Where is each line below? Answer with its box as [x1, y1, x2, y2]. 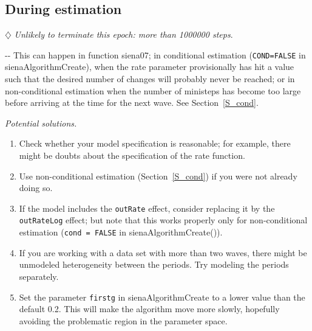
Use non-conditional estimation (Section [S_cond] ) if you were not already [19, 169, 297, 182]
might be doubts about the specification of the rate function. [19, 149, 245, 162]
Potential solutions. [5, 116, 77, 129]
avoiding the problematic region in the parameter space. [19, 314, 228, 327]
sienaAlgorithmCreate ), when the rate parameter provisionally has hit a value [5, 60, 294, 73]
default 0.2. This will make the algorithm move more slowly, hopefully [19, 302, 280, 315]
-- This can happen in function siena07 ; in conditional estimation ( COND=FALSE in [5, 48, 306, 61]
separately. [19, 270, 59, 282]
